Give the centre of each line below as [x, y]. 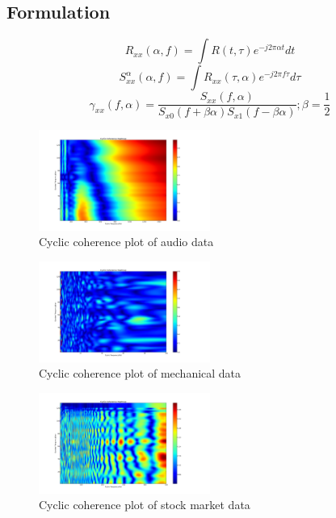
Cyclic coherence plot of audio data [126, 242]
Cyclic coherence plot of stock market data [145, 505]
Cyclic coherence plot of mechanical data [140, 373]
